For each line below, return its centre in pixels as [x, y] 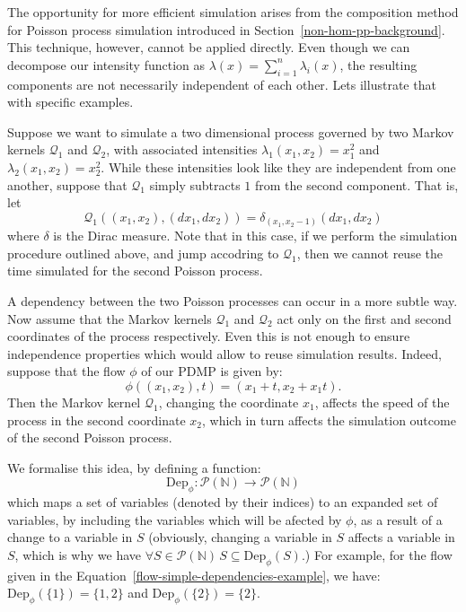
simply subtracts [195, 184]
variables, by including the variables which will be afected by [175, 519]
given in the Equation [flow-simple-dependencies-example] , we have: [194, 575]
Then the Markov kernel [74, 402]
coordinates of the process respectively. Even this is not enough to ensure [209, 336]
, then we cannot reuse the [369, 253]
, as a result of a [398, 519]
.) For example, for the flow [377, 554]
